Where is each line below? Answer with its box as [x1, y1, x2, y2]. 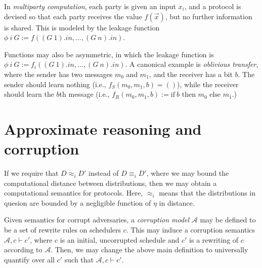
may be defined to [200, 214, 256, 225]
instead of [89, 168, 119, 178]
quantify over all [4, 254, 55, 264]
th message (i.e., [59, 89, 110, 99]
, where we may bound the [146, 168, 229, 178]
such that [64, 254, 94, 264]
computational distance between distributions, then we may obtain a [4, 177, 217, 188]
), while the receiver [177, 79, 239, 89]
